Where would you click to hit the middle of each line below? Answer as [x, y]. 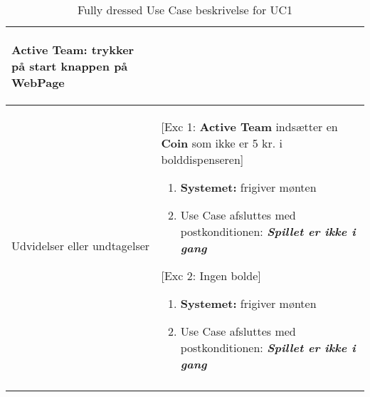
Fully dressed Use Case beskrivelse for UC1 [185, 10]
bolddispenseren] [202, 159]
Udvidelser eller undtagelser [81, 245]
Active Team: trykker [73, 50]
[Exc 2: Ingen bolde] [211, 275]
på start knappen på [70, 66]
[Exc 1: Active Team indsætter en [249, 127]
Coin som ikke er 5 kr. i [222, 143]
